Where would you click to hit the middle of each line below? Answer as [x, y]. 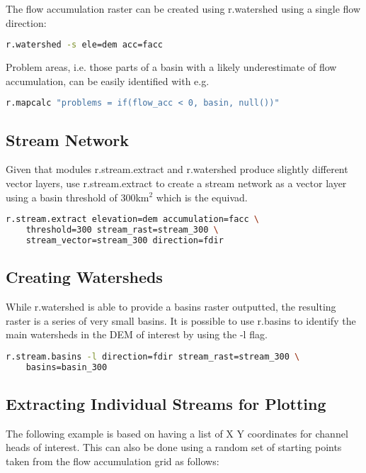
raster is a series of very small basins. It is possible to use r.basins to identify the [181, 320]
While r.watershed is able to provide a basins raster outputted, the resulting [171, 306]
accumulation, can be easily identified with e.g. [108, 80]
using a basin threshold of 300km [78, 197]
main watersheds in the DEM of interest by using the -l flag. [137, 334]
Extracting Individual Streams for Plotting [166, 403]
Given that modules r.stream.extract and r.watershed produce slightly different [177, 169]
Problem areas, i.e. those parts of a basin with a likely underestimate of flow [171, 67]
